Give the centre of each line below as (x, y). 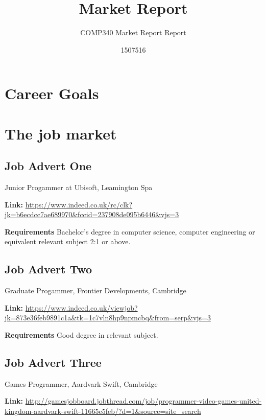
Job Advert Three (53, 363)
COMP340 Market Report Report (133, 32)
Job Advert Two (49, 269)
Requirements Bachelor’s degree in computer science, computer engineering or (130, 231)
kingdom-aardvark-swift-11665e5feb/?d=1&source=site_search (103, 411)
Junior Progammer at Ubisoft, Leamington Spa (79, 187)
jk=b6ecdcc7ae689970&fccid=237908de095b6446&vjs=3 (92, 214)
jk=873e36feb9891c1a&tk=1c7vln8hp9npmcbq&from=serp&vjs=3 (108, 318)
